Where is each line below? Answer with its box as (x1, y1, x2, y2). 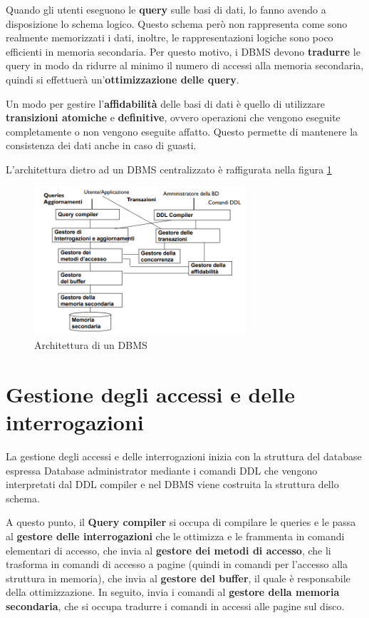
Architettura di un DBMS (34, 338, 147, 353)
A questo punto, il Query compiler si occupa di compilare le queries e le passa (6, 515, 356, 530)
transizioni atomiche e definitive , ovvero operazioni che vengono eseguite (6, 110, 341, 125)
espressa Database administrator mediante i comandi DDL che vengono (6, 462, 318, 477)
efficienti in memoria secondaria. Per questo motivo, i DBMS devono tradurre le (6, 44, 360, 59)
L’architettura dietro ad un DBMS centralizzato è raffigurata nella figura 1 (6, 161, 332, 176)
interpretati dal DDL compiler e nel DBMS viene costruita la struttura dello (6, 477, 339, 492)
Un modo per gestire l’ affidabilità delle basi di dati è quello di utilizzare (6, 96, 326, 111)
